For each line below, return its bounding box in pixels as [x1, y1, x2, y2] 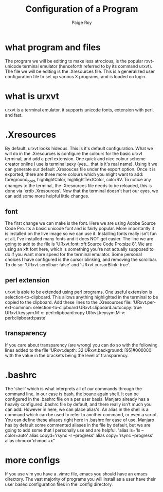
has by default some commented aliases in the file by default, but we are [5, 422, 151, 428]
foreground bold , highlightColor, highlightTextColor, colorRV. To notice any [5, 176, 151, 184]
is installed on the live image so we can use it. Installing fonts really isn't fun [5, 231, 157, 236]
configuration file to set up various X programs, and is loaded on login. [5, 73, 146, 79]
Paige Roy [72, 20, 92, 25]
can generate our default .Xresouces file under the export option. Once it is [5, 166, 156, 172]
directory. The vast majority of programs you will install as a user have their [5, 476, 156, 482]
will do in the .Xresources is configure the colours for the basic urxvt [5, 150, 143, 156]
